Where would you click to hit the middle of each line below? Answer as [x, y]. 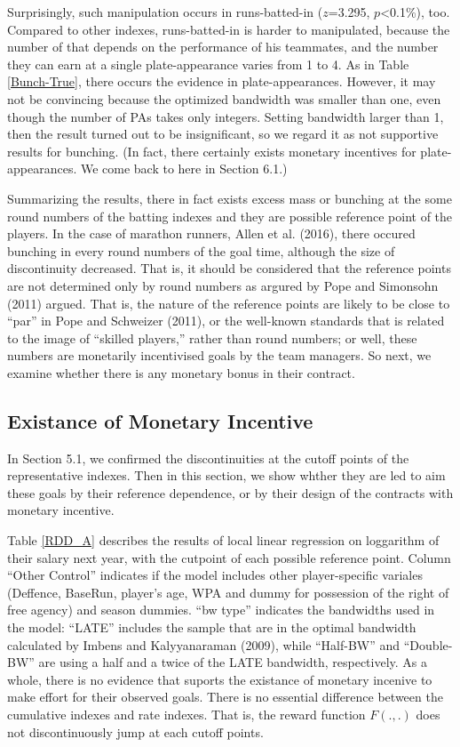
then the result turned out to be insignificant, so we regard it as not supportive [223, 134]
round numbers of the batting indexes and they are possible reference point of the [230, 216]
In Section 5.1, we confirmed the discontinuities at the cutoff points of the [208, 458]
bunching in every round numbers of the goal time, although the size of [201, 250]
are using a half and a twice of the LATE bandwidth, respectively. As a [233, 662]
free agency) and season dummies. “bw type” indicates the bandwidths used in [221, 610]
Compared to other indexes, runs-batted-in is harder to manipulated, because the [229, 29]
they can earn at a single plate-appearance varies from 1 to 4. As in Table [208, 64]
